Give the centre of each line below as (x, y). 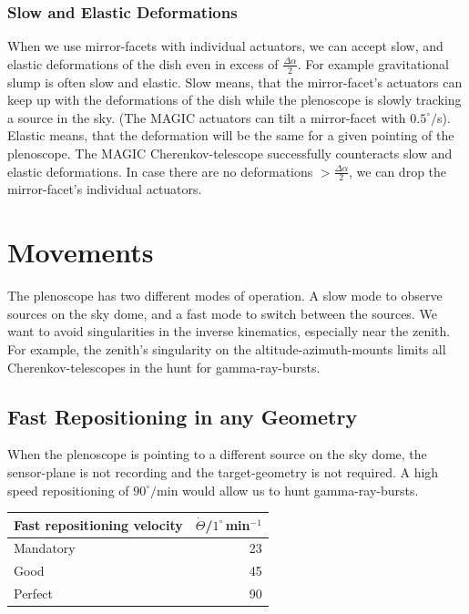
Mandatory (45, 548)
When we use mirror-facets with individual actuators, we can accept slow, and (225, 46)
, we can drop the (398, 171)
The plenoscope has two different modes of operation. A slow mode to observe (225, 296)
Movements (81, 252)
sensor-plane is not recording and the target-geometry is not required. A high (223, 471)
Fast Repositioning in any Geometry (183, 416)
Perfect (34, 594)
